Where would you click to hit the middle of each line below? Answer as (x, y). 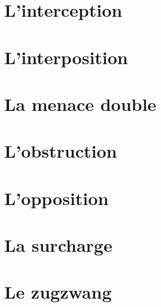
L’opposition (57, 198)
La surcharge (58, 245)
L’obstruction (61, 151)
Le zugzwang (58, 292)
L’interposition (66, 57)
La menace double (80, 103)
